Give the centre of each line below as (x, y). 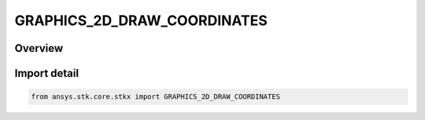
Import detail (46, 73)
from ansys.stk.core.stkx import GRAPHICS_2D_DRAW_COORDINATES (156, 97)
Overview (39, 48)
